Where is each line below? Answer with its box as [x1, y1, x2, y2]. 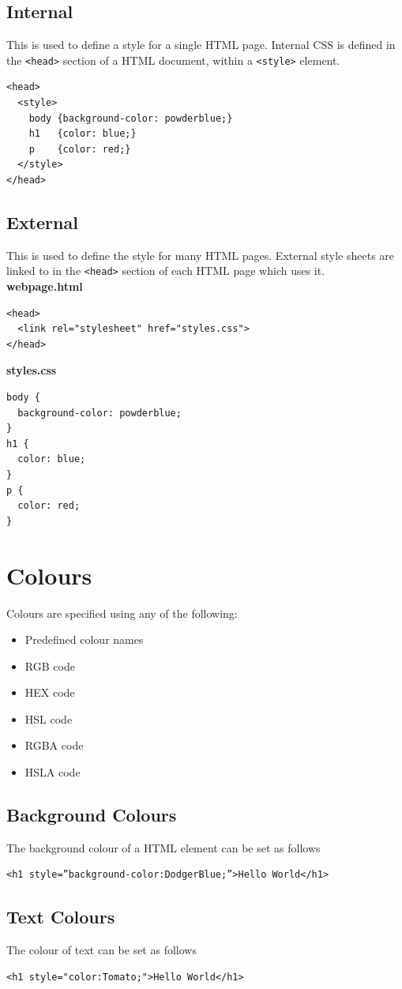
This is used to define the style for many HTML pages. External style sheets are [6, 246, 395, 263]
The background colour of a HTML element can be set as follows [6, 839, 321, 856]
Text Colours [6, 904, 115, 929]
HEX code [24, 684, 75, 701]
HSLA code [24, 764, 81, 780]
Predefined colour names [24, 631, 144, 648]
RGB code [24, 657, 75, 674]
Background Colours [6, 803, 177, 827]
